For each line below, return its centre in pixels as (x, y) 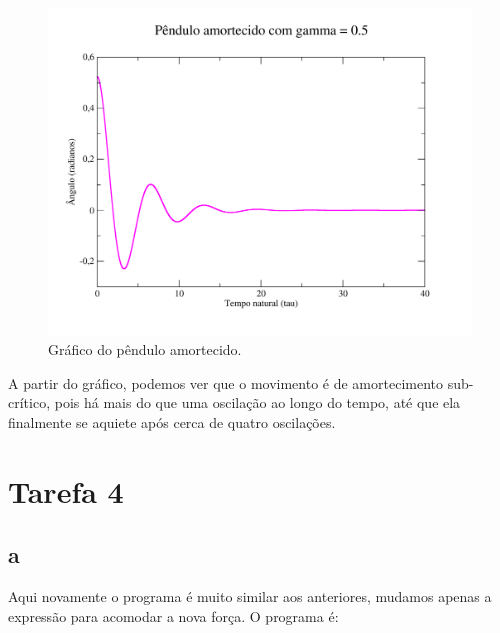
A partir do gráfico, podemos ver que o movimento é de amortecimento (226, 382)
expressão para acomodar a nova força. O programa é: (173, 615)
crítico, (29, 402)
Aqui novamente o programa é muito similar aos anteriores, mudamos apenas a (250, 596)
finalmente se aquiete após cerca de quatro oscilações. (172, 421)
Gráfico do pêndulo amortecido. (145, 349)
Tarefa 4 (66, 490)
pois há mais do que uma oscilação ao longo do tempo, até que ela (257, 402)
